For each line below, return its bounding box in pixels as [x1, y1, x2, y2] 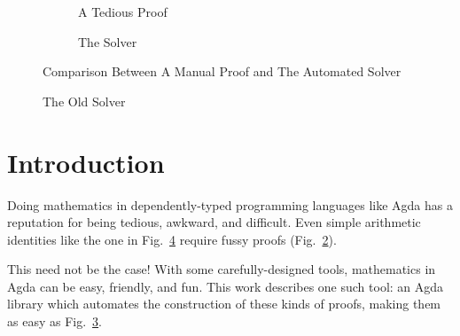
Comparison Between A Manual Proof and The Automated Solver [43, 62, 402, 81]
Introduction [7, 144, 165, 180]
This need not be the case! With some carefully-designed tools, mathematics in [7, 260, 436, 278]
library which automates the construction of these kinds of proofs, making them [7, 294, 441, 313]
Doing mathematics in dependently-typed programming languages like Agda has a [7, 195, 453, 214]
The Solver [78, 32, 137, 51]
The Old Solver [43, 91, 126, 110]
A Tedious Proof [78, 3, 168, 20]
